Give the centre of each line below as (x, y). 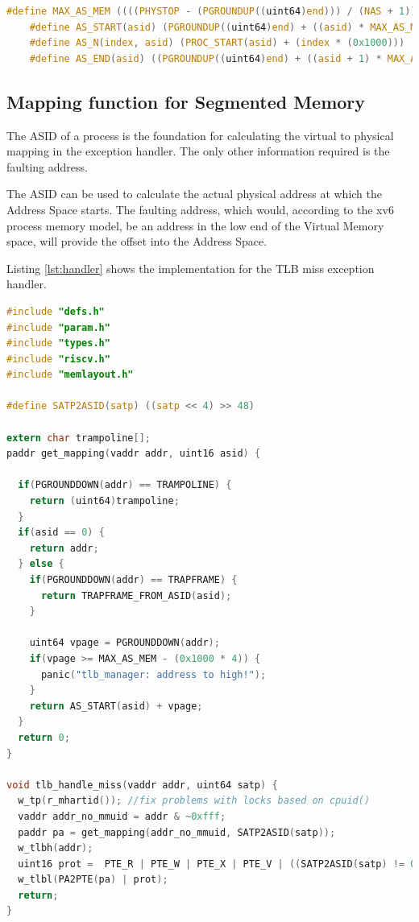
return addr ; (64, 548)
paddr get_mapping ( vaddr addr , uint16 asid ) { (134, 454)
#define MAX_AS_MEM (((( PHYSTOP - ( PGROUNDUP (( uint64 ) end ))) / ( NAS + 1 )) (212, 11)
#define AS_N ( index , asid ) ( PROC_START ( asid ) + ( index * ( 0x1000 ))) (217, 43)
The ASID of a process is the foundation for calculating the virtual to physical (200, 135)
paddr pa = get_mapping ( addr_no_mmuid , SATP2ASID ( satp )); (177, 832)
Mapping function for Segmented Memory (186, 101)
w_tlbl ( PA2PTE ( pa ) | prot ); (93, 880)
